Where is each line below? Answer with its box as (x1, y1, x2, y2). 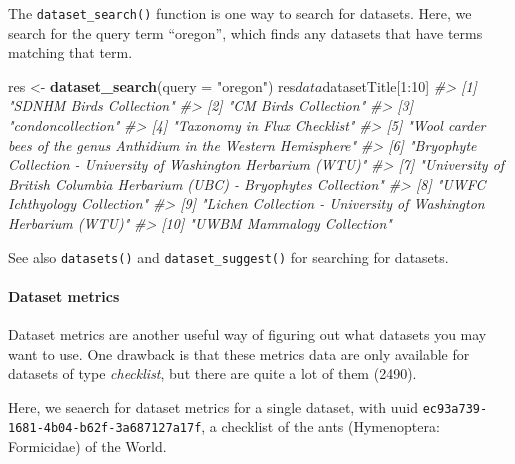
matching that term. (8, 42, 133, 63)
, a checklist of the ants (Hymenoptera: (201, 416, 440, 437)
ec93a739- (422, 401, 488, 416)
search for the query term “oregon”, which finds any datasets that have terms (8, 22, 483, 43)
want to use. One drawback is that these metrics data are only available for (8, 343, 470, 364)
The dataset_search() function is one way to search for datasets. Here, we (8, 3, 472, 23)
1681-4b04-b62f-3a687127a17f (8, 421, 202, 436)
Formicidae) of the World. (8, 436, 167, 457)
